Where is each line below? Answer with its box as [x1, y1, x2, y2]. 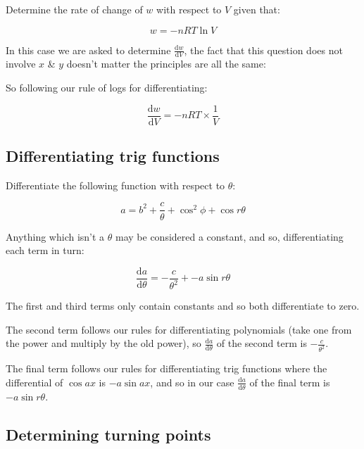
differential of [6, 374, 63, 389]
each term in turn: [6, 243, 84, 258]
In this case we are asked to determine [6, 42, 171, 57]
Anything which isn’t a [6, 229, 105, 244]
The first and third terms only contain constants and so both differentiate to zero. [6, 298, 360, 313]
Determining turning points [6, 423, 211, 445]
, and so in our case [150, 374, 234, 389]
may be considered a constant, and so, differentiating [115, 229, 344, 244]
